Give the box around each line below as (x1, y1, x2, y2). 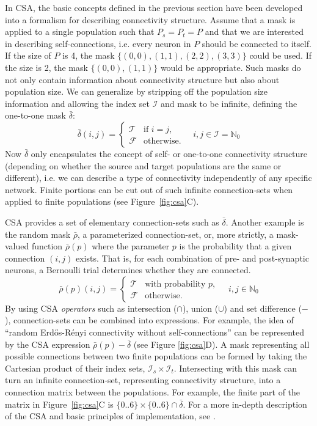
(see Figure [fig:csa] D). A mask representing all (133, 337, 310, 350)
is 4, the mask (62, 49, 115, 62)
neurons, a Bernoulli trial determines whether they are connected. (5, 263, 251, 276)
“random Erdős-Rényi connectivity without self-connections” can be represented (5, 326, 305, 339)
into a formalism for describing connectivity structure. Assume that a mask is (5, 13, 296, 26)
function (31, 240, 63, 252)
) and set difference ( (224, 301, 302, 314)
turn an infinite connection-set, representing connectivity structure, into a (5, 373, 281, 386)
